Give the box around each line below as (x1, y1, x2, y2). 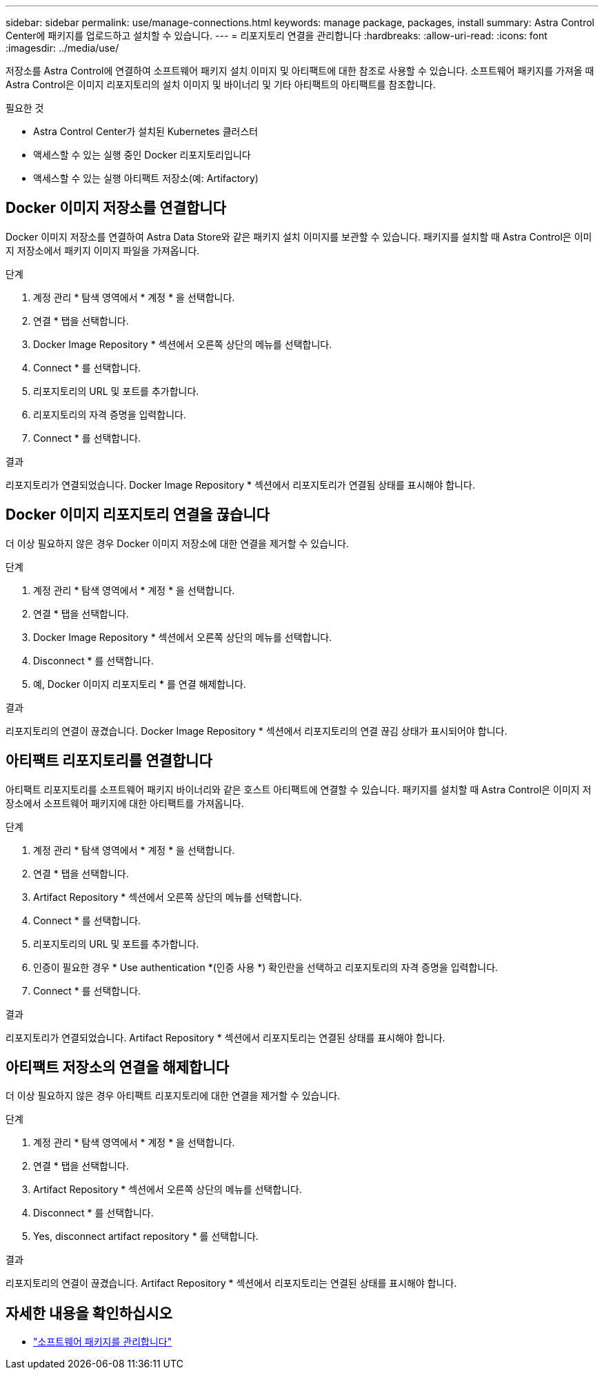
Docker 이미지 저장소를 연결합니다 (6, 199, 226, 217)
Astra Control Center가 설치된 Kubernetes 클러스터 (33, 125, 259, 137)
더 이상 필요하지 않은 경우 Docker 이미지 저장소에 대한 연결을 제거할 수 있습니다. (6, 537, 349, 549)
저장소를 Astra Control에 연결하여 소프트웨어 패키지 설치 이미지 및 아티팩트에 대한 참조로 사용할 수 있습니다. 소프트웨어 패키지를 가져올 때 (6, 65, 594, 77)
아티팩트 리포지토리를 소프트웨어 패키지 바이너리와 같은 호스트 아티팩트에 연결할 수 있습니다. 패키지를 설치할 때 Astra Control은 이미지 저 (6, 783, 592, 795)
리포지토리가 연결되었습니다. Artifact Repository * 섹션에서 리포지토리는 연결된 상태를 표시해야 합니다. (6, 1031, 445, 1043)
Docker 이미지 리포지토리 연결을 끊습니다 (6, 506, 270, 524)
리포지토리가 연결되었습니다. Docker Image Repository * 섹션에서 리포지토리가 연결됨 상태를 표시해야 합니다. (6, 478, 475, 491)
